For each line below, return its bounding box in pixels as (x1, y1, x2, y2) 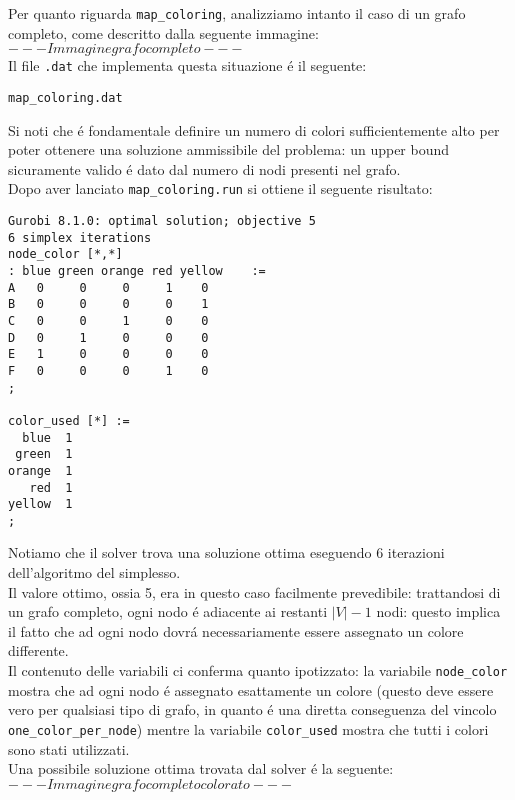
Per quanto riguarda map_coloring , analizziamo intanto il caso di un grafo (8, 3, 466, 23)
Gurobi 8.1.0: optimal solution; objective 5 (8, 214, 316, 228)
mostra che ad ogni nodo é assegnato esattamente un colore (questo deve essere (8, 679, 494, 700)
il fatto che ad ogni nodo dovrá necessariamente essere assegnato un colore (8, 620, 464, 641)
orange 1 (8, 463, 73, 478)
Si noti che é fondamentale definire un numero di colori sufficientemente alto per (8, 119, 500, 140)
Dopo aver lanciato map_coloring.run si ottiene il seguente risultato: (8, 178, 433, 199)
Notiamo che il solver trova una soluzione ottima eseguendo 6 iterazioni (8, 542, 445, 563)
